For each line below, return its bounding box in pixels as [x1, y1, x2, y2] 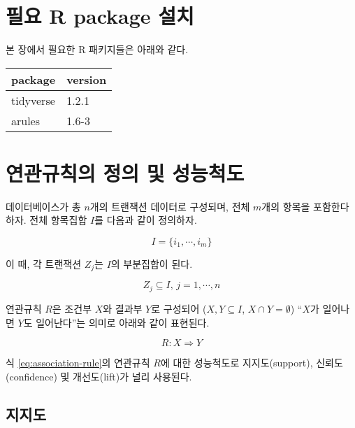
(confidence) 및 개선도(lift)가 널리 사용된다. [6, 369, 192, 383]
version [66, 71, 107, 87]
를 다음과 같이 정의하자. [94, 213, 197, 227]
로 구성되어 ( [151, 301, 207, 315]
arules [11, 112, 41, 129]
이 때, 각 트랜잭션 [6, 257, 82, 271]
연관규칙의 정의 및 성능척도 [6, 158, 245, 187]
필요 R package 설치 [6, 1, 194, 30]
